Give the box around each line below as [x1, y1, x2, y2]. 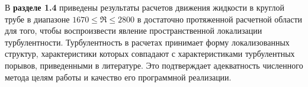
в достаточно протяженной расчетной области [137, 12, 303, 25]
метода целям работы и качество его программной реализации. [5, 70, 232, 83]
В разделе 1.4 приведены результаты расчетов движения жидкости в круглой [5, 1, 284, 13]
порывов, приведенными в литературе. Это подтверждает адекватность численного [5, 59, 303, 71]
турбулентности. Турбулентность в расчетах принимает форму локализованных [5, 36, 290, 48]
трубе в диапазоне [5, 12, 70, 25]
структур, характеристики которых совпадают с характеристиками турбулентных [5, 47, 295, 60]
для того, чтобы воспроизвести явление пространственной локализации [5, 24, 262, 37]
